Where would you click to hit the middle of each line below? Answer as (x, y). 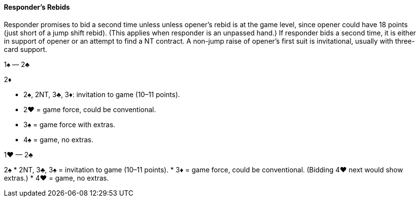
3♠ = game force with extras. (69, 124)
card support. (26, 49)
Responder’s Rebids (37, 7)
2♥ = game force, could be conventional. (90, 109)
